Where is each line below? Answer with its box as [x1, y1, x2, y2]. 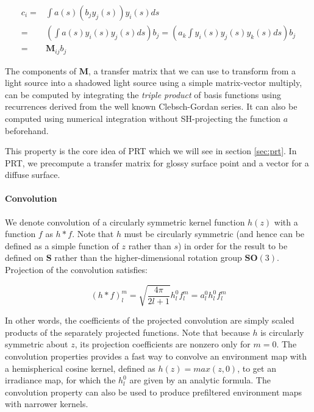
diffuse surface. [5, 168, 60, 181]
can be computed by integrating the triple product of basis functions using [5, 88, 281, 101]
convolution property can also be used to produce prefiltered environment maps [5, 385, 302, 398]
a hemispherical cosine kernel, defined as [5, 361, 155, 374]
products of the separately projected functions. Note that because [5, 325, 250, 338]
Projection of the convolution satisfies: [5, 263, 148, 276]
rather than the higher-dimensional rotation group [54, 251, 242, 264]
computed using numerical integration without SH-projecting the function [5, 112, 281, 124]
